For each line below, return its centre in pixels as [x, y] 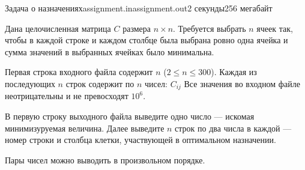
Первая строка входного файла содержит [79, 72]
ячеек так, [275, 28]
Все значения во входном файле [242, 83]
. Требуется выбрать [210, 28]
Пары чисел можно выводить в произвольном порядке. [105, 159]
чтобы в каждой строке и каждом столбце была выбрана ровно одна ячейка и [146, 40]
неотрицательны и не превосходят [67, 96]
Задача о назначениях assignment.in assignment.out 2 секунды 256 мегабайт [139, 8]
